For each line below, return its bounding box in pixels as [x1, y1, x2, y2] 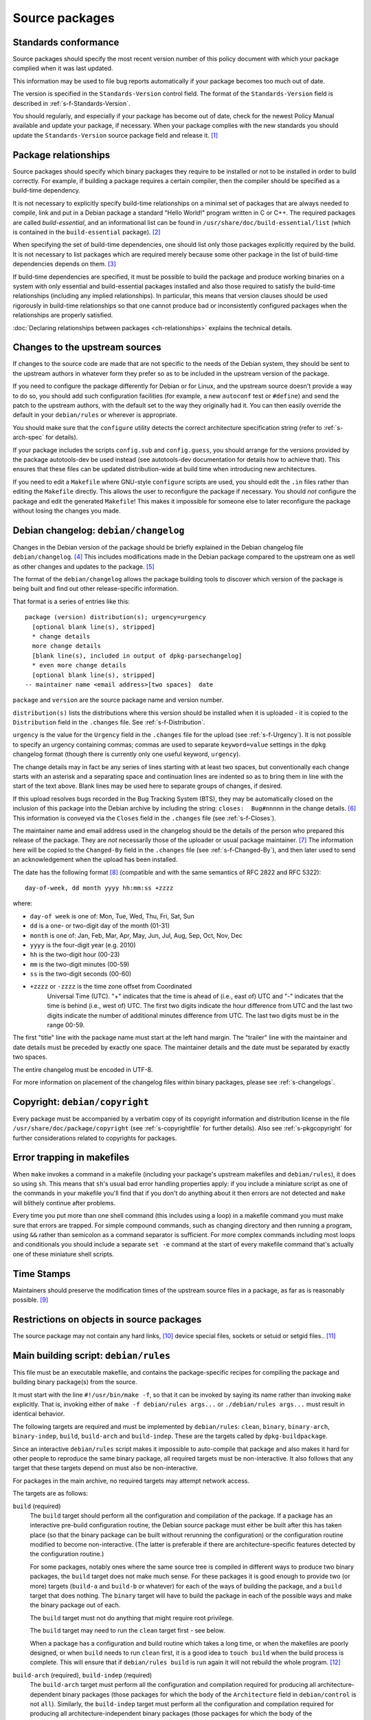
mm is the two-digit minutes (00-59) [30, 960, 130, 968]
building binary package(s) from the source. [12, 1378, 137, 1386]
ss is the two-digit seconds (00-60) [30, 970, 132, 978]
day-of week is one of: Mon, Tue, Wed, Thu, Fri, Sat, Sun [30, 912, 195, 920]
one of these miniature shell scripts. [12, 1249, 115, 1258]
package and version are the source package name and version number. [12, 696, 224, 705]
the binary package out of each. [30, 1601, 121, 1609]
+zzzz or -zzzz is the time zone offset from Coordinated [30, 982, 192, 991]
